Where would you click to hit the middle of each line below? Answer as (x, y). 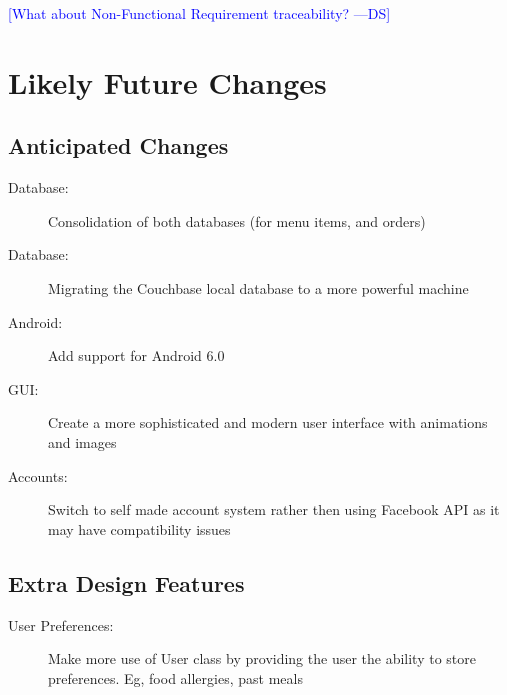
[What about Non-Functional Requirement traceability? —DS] (199, 13)
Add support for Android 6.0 (136, 355)
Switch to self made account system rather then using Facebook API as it (274, 509)
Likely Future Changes (167, 81)
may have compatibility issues (139, 528)
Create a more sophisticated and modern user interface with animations (268, 422)
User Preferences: (61, 624)
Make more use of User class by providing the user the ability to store (262, 658)
